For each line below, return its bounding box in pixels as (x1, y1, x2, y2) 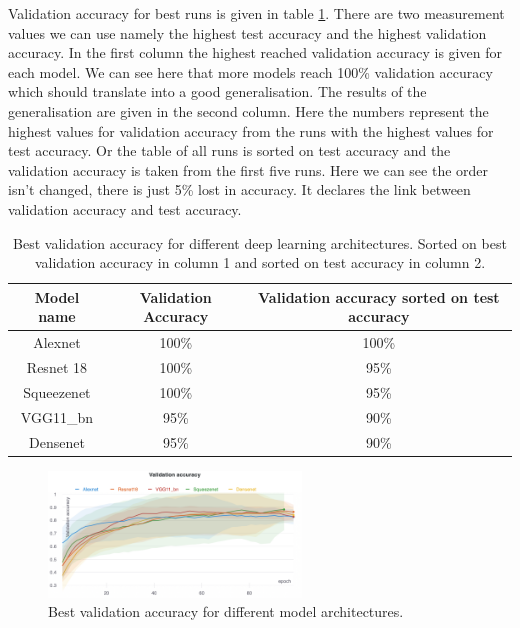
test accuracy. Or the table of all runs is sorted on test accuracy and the (8, 140, 451, 161)
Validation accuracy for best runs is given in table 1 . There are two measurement (8, 3, 505, 23)
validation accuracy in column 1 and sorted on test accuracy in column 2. (34, 252, 486, 273)
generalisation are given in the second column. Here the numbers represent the (8, 100, 489, 121)
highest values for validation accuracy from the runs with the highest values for (8, 120, 494, 141)
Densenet (28, 431, 85, 452)
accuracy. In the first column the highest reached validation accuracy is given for (8, 42, 502, 63)
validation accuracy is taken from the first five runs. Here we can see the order (8, 159, 489, 180)
